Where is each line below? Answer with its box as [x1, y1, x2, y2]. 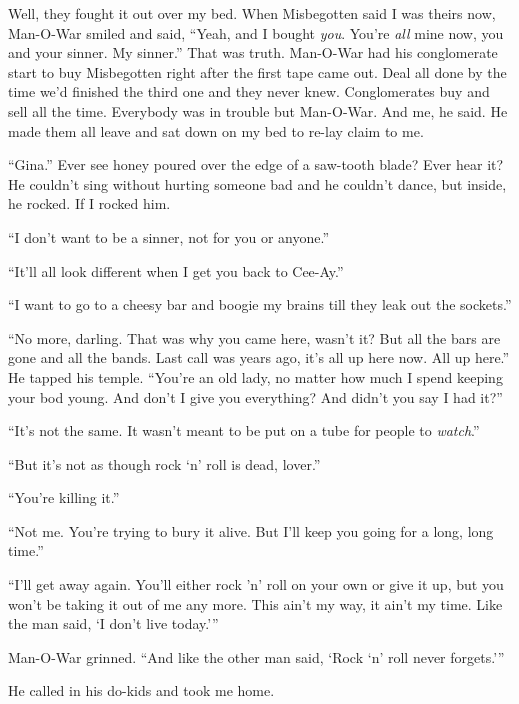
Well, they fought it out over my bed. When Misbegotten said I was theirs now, [8, 3, 496, 23]
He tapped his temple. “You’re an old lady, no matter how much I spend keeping [8, 366, 503, 387]
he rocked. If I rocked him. [8, 193, 171, 214]
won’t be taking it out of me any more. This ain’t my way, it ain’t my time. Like [8, 593, 503, 614]
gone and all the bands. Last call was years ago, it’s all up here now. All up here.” [8, 347, 510, 368]
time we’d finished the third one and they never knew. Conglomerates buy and [8, 81, 490, 102]
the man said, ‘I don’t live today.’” [8, 613, 219, 634]
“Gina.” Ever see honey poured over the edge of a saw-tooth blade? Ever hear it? [8, 154, 504, 175]
